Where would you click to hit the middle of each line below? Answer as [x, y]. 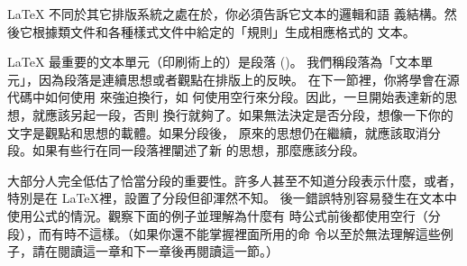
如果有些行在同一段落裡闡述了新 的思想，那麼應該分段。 [198, 150]
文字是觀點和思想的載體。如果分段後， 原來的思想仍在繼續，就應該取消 [218, 132]
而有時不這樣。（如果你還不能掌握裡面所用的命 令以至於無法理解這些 [239, 233]
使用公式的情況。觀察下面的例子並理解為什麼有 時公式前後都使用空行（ [218, 215]
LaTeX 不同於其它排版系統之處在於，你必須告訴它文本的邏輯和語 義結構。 [226, 14]
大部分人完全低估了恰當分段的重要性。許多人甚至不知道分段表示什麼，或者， [234, 180]
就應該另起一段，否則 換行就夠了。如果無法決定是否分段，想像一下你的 [243, 114]
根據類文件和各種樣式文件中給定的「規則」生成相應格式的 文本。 [224, 31]
